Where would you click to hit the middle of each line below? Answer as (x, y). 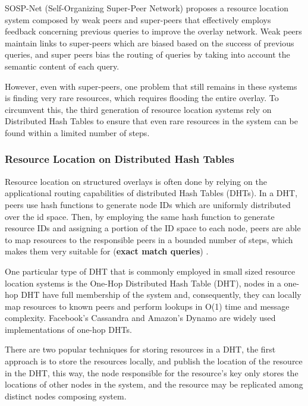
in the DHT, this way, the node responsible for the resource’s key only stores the (152, 372)
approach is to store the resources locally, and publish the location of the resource (154, 361)
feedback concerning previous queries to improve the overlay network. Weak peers (153, 31)
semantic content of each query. (62, 66)
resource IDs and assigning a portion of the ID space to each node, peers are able (153, 228)
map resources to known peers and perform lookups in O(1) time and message (147, 306)
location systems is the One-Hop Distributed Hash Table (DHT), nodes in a (143, 283)
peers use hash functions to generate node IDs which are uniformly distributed (148, 204)
